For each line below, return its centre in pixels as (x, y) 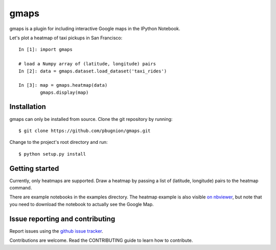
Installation (28, 107)
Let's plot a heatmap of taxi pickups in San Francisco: (66, 38)
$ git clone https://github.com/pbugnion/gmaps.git (85, 131)
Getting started (34, 168)
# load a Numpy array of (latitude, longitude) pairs (87, 64)
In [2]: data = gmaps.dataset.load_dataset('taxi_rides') (93, 71)
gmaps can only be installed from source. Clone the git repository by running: (91, 119)
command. (21, 188)
